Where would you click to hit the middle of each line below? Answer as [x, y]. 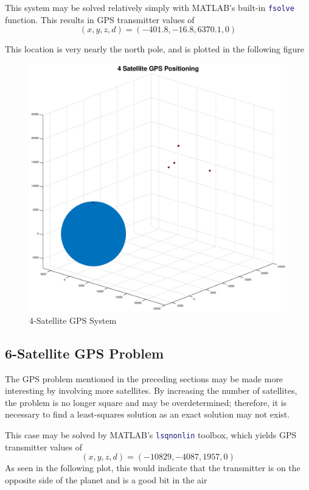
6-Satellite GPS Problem [85, 353]
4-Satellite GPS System [73, 320]
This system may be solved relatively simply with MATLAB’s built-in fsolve [150, 7]
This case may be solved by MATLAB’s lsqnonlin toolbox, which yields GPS [151, 435]
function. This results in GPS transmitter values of [100, 19]
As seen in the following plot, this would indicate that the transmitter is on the [153, 468]
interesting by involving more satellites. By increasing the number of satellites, [151, 390]
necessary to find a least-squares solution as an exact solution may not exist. [148, 414]
